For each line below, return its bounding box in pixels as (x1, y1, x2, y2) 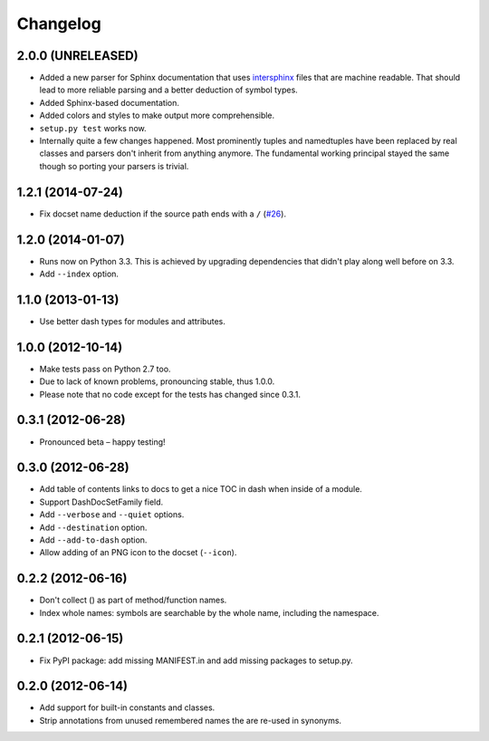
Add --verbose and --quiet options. (39, 509, 185, 520)
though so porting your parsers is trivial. (39, 160, 189, 171)
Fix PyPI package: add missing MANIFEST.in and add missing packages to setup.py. (39, 655, 353, 666)
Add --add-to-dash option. (39, 534, 148, 545)
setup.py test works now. (39, 122, 147, 133)
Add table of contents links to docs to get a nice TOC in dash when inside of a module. (39, 484, 362, 495)
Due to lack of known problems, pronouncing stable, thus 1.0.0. (39, 376, 275, 387)
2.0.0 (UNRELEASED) (16, 48, 139, 63)
